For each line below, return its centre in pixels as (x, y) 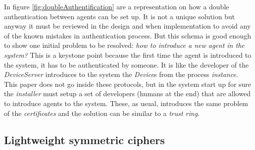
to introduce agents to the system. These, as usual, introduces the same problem (126, 103)
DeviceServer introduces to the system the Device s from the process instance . (121, 74)
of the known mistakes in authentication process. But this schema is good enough (127, 35)
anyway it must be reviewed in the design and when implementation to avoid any (127, 26)
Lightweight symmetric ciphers (84, 139)
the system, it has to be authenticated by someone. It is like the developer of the (127, 64)
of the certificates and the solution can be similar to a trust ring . (102, 113)
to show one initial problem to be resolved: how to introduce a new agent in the (124, 45)
